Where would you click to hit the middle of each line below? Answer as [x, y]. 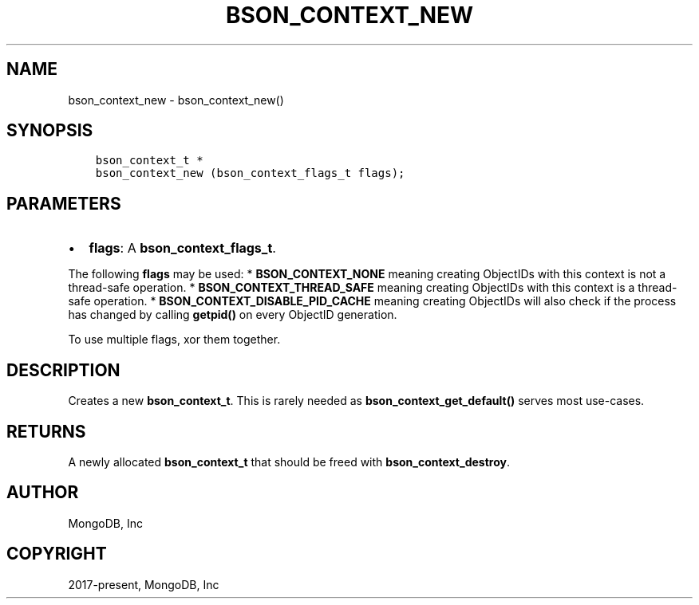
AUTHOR [43, 493]
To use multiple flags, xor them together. [174, 340]
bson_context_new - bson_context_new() [176, 100]
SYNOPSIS [50, 131]
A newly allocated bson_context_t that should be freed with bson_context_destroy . [289, 462]
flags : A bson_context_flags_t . [182, 248]
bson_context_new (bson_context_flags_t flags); [250, 173]
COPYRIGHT [57, 554]
